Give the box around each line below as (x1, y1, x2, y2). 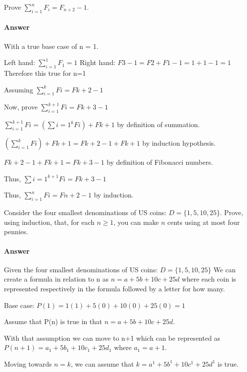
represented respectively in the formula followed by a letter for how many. (4, 283, 225, 293)
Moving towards (4, 358, 52, 369)
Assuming (4, 84, 33, 94)
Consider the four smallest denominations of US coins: (4, 207, 167, 218)
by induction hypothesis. (142, 138, 216, 148)
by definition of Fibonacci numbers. (107, 157, 213, 167)
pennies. (4, 226, 28, 237)
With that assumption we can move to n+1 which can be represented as (4, 332, 221, 343)
